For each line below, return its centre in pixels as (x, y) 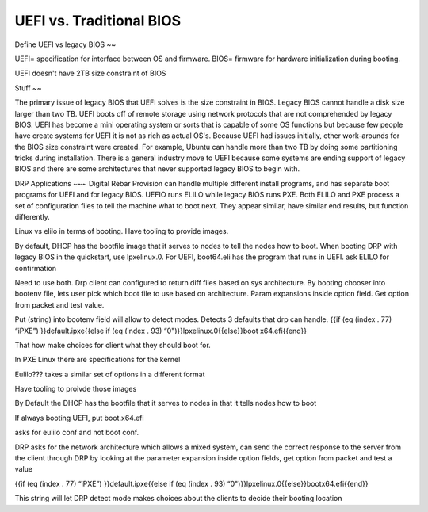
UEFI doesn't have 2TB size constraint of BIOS (90, 73)
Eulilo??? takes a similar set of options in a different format (110, 374)
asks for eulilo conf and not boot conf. (77, 433)
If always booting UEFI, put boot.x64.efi (79, 418)
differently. (32, 217)
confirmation (36, 268)
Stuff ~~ (29, 88)
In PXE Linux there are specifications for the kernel (97, 360)
